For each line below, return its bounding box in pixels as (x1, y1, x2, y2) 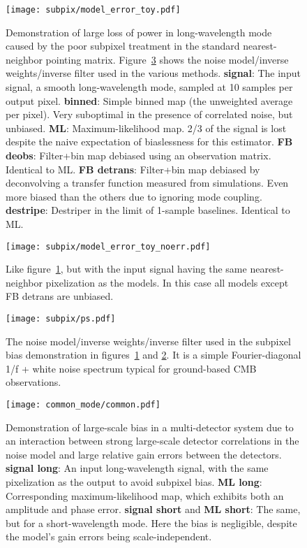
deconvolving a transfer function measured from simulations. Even (6, 175, 289, 190)
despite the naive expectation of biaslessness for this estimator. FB (6, 134, 293, 149)
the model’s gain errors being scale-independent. (6, 529, 212, 544)
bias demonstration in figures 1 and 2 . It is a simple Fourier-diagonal (6, 347, 301, 362)
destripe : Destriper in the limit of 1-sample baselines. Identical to (6, 203, 290, 217)
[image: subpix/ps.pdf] (6, 314, 116, 324)
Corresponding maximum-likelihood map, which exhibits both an (6, 488, 284, 503)
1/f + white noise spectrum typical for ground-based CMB (6, 361, 257, 375)
